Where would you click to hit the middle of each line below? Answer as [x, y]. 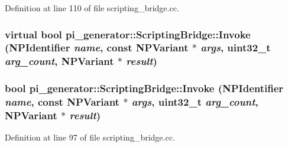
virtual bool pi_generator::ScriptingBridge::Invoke [128, 34]
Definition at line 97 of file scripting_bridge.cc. [90, 137]
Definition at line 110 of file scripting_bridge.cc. [92, 8]
